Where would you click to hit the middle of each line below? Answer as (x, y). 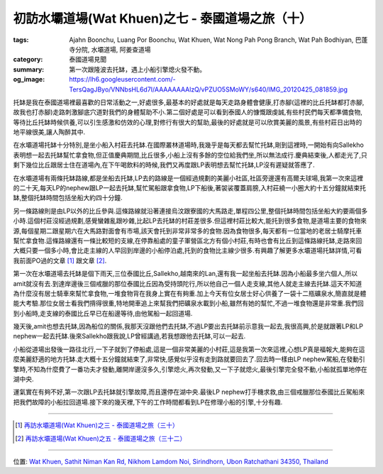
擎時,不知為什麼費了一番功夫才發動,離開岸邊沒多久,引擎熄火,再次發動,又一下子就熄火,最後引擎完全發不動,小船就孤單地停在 (190, 369)
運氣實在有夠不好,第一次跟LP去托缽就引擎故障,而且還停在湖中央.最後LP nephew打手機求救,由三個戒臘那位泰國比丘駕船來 (189, 392)
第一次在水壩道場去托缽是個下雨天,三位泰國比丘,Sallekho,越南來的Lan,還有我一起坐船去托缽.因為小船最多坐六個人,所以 (185, 274)
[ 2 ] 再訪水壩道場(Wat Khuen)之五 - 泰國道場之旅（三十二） (101, 438)
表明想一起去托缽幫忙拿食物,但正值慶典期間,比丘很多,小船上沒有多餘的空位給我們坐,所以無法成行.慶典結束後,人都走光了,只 (190, 155)
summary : (29, 69)
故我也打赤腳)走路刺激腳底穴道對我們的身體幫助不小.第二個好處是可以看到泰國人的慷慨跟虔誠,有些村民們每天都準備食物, (188, 112)
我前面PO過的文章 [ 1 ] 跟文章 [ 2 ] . (60, 260)
